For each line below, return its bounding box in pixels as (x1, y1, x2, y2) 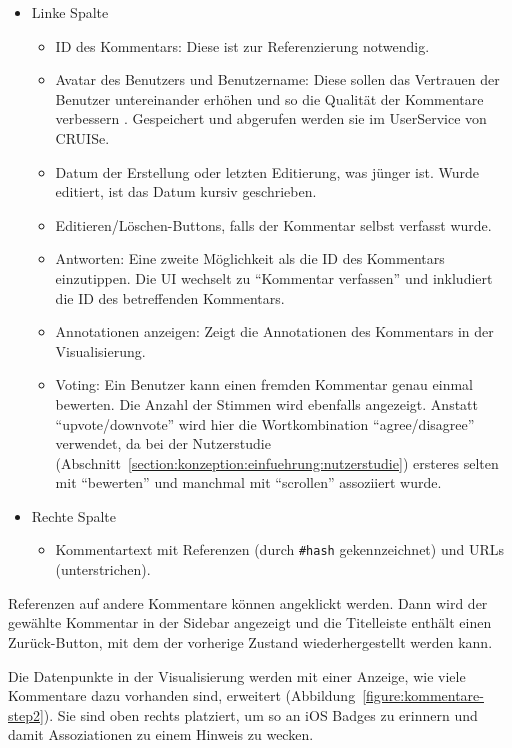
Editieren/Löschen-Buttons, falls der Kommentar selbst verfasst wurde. (55, 214, 492, 235)
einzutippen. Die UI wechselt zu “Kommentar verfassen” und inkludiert (55, 267, 493, 288)
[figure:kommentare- (362, 685, 484, 706)
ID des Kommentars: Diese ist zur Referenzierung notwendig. (55, 35, 430, 56)
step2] (8, 704, 44, 725)
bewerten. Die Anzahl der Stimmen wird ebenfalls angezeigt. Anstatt (55, 393, 479, 414)
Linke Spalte (31, 2, 109, 22)
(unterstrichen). (55, 559, 151, 580)
